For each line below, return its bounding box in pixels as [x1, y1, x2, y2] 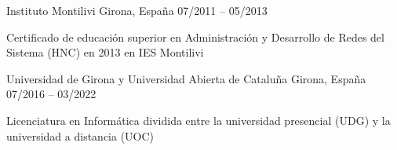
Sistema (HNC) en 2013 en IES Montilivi [6, 44, 204, 60]
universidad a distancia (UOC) [6, 127, 155, 144]
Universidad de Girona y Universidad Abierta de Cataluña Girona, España [6, 70, 366, 86]
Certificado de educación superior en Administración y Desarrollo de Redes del [6, 28, 384, 45]
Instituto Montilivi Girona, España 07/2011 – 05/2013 [6, 2, 268, 18]
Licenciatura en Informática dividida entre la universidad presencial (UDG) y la [6, 112, 391, 128]
